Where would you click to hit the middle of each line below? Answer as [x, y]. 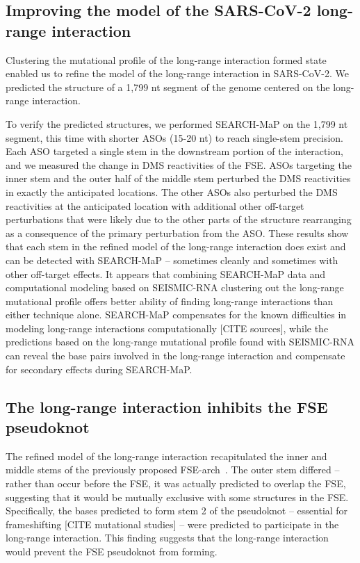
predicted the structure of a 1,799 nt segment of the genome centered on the [168, 87]
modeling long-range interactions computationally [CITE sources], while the [167, 328]
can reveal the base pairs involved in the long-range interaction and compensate [175, 356]
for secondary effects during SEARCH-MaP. [99, 369]
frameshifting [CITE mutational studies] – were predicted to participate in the [172, 524]
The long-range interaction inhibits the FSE [167, 406]
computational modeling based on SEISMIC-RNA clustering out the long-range [175, 287]
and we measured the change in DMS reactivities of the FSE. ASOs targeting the [179, 164]
